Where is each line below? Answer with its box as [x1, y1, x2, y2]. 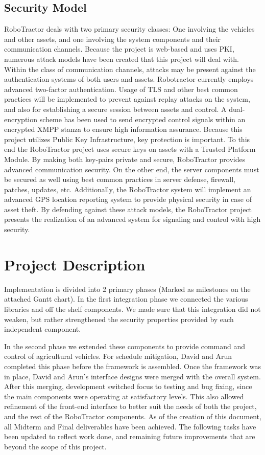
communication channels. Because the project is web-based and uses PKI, [4, 43, 234, 54]
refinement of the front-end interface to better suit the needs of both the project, [4, 401, 257, 412]
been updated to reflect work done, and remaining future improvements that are [4, 431, 255, 442]
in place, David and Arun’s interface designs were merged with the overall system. [4, 371, 261, 381]
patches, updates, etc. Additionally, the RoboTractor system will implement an [4, 184, 251, 194]
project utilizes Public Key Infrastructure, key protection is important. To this [4, 133, 250, 144]
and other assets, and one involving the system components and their [4, 33, 221, 44]
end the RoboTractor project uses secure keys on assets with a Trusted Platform [4, 144, 256, 154]
